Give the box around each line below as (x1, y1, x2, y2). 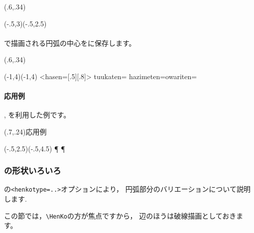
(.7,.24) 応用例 (4, 126, 47, 136)
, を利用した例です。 (4, 110, 71, 120)
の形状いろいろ (4, 164, 61, 177)
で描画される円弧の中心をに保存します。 (4, 37, 136, 48)
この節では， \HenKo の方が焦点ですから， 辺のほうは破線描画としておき (4, 210, 237, 221)
